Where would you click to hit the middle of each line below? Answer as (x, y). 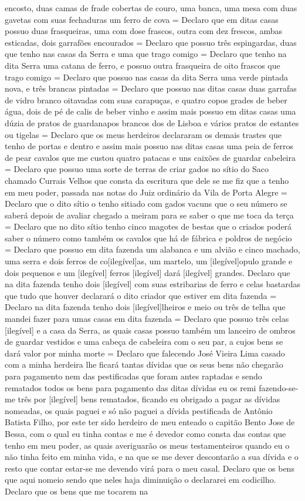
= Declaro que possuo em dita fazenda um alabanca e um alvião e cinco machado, (152, 249)
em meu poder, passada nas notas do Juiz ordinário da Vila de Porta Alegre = (146, 192)
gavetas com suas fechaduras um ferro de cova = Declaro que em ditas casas (142, 19)
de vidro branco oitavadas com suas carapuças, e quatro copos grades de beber (146, 100)
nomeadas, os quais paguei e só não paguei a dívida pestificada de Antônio (139, 410)
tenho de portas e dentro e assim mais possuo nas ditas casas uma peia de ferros (149, 146)
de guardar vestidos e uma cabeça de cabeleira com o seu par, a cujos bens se (144, 342)
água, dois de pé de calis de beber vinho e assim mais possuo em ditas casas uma (150, 111)
